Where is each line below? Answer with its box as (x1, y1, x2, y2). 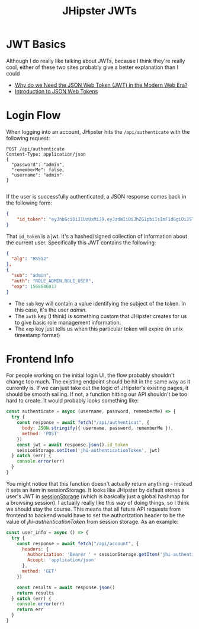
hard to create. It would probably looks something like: (6, 397, 139, 404)
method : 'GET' (21, 568, 57, 574)
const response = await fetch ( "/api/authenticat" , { (17, 420, 150, 426)
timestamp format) (14, 331, 60, 338)
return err (17, 606, 44, 613)
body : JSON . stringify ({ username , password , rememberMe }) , (21, 425, 174, 432)
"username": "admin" (11, 172, 62, 178)
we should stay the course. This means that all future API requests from (6, 505, 181, 512)
